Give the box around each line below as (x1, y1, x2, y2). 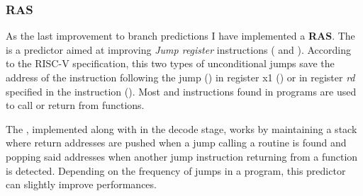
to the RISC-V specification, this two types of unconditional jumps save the (6, 56, 335, 71)
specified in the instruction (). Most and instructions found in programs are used (6, 83, 357, 98)
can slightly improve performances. (6, 177, 157, 192)
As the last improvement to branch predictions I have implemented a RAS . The (6, 28, 355, 43)
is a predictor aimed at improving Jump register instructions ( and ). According (6, 42, 351, 57)
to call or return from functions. (6, 98, 145, 113)
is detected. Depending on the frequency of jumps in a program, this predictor (6, 163, 346, 178)
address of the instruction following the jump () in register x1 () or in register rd (6, 70, 355, 84)
